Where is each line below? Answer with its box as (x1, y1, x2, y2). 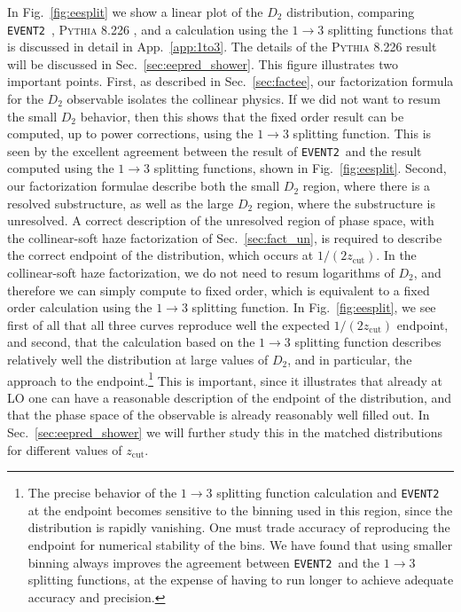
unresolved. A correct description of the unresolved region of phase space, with (7, 211, 434, 230)
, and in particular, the (287, 350, 412, 368)
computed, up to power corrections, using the (7, 124, 254, 143)
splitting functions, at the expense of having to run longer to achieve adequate (27, 570, 454, 589)
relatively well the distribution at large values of (7, 350, 269, 368)
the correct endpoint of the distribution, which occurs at (7, 246, 314, 264)
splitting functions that (327, 20, 454, 38)
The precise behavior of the (27, 483, 177, 502)
